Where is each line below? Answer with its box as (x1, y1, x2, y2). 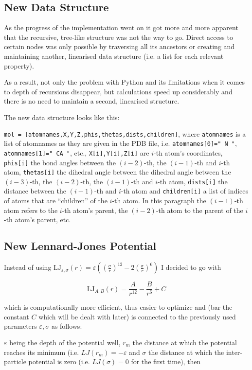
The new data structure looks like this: (4, 112, 120, 122)
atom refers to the (4, 205, 58, 215)
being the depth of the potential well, (9, 337, 121, 347)
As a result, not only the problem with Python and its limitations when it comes (4, 77, 245, 87)
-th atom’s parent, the (62, 205, 128, 215)
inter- (226, 347, 243, 357)
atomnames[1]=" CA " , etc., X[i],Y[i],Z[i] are (4, 147, 149, 158)
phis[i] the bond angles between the (4, 157, 116, 167)
